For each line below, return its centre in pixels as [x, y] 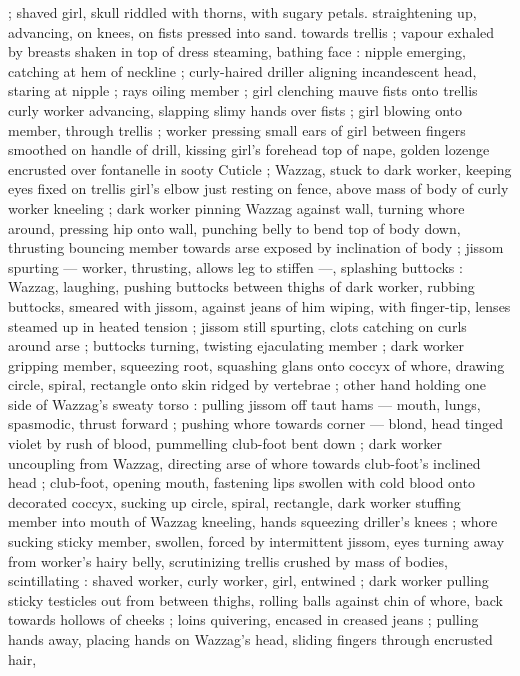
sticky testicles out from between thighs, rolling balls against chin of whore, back [255, 599]
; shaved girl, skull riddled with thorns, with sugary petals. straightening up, [242, 12]
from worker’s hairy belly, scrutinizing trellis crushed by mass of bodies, [228, 560]
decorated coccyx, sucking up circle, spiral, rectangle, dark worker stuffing [234, 501]
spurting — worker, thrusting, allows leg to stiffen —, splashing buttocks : [235, 266]
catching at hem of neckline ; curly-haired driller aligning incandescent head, [242, 70]
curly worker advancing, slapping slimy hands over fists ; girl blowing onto [235, 109]
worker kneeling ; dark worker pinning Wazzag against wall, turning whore [236, 207]
